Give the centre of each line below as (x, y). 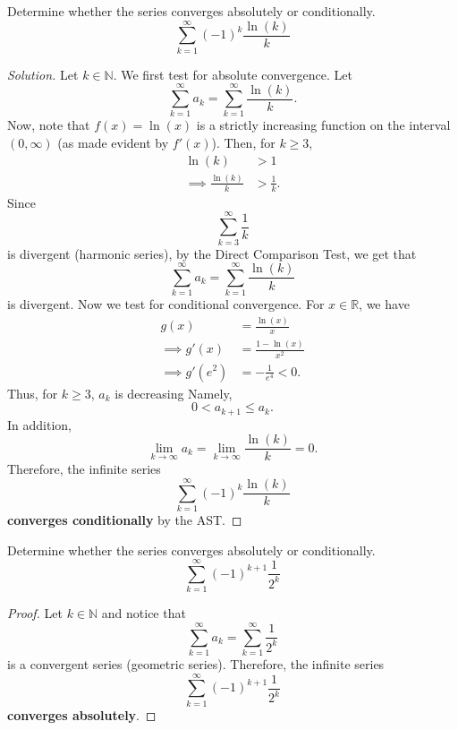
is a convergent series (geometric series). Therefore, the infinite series (196, 664)
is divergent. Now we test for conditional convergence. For (166, 304)
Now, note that (49, 125)
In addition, (39, 424)
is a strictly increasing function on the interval (323, 125)
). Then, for (243, 143)
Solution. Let (43, 74)
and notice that (144, 613)
